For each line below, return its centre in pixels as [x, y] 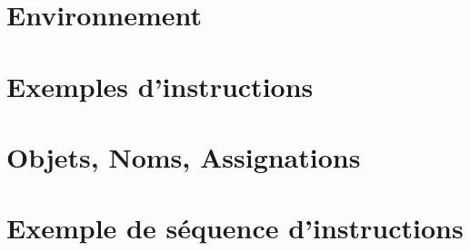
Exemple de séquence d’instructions [235, 228]
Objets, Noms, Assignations [184, 156]
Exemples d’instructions [160, 86]
